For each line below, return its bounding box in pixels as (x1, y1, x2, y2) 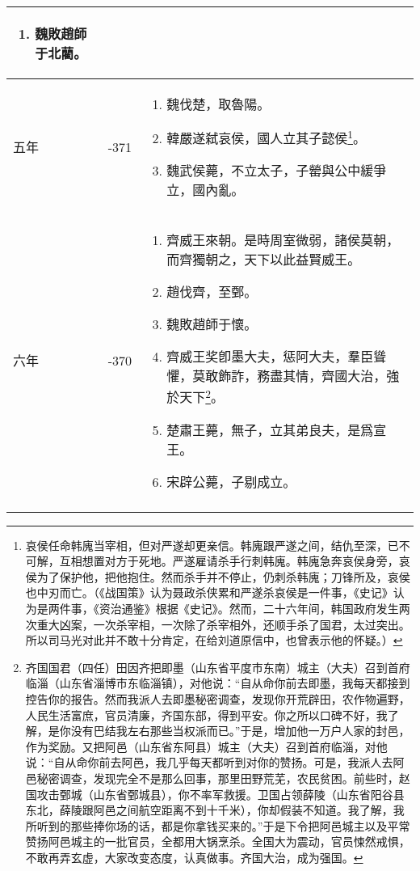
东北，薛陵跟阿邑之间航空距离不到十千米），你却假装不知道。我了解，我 (25, 801, 405, 818)
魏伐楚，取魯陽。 (166, 95, 271, 113)
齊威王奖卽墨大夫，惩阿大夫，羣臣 (166, 347, 374, 366)
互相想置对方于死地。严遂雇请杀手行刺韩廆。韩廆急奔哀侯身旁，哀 (59, 552, 410, 569)
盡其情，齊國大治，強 (270, 366, 400, 386)
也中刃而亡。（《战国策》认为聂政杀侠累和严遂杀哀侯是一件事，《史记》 (25, 584, 393, 601)
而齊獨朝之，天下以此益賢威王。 (166, 250, 361, 269)
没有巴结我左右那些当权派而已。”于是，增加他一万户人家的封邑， (70, 722, 410, 739)
